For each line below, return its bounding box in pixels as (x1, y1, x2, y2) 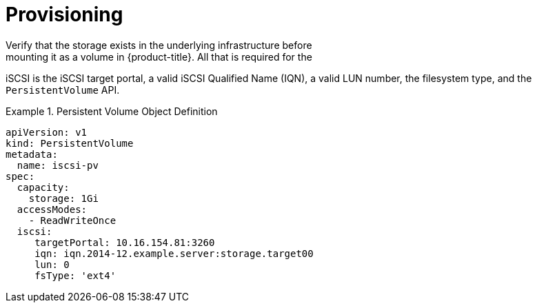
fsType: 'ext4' (34, 269, 116, 281)
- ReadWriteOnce (28, 214, 116, 226)
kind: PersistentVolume (6, 137, 134, 149)
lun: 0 (34, 258, 70, 270)
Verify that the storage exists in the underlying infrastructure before (6, 39, 312, 51)
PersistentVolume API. (6, 83, 120, 96)
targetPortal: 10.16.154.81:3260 (34, 236, 215, 248)
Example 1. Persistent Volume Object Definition (6, 105, 218, 117)
